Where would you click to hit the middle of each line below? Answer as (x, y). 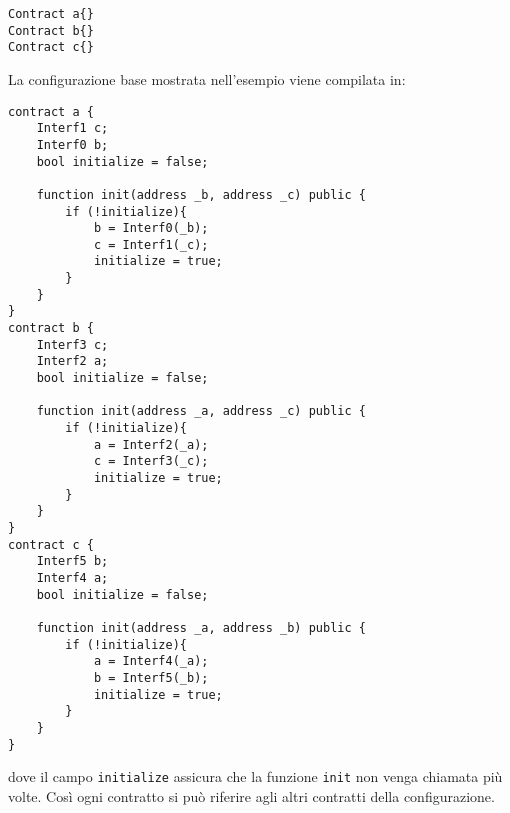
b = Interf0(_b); (151, 228)
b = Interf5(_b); (151, 677)
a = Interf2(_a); (151, 444)
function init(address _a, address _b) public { (201, 627)
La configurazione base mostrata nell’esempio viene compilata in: (207, 78)
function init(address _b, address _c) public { (201, 194)
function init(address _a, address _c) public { (201, 411)
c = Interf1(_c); (151, 244)
